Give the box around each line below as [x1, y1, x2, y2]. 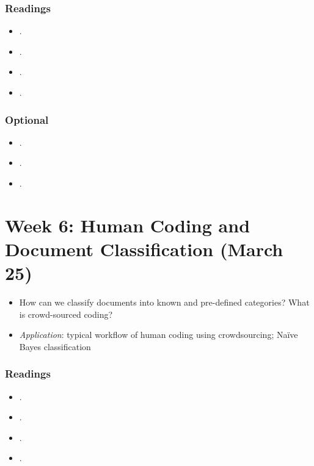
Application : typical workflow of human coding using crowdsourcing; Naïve [19, 328, 298, 341]
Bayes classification [19, 340, 91, 353]
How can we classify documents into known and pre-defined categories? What [19, 296, 310, 309]
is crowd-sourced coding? [19, 307, 113, 320]
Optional [5, 112, 49, 127]
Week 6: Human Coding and [5, 212, 250, 237]
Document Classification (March [5, 236, 283, 261]
